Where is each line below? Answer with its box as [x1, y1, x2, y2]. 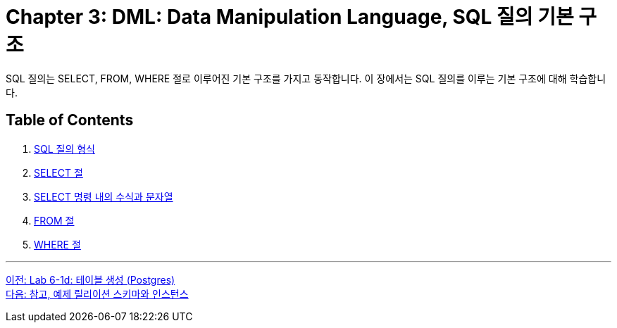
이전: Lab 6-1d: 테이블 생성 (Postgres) [6, 273, 175, 286]
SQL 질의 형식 [34, 142, 95, 155]
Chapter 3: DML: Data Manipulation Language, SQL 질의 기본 [6, 5, 574, 29]
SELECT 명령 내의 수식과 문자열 [34, 190, 173, 203]
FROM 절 [34, 214, 75, 227]
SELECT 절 [34, 166, 83, 179]
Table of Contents [6, 111, 134, 130]
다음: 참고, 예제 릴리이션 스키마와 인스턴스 [6, 287, 189, 300]
